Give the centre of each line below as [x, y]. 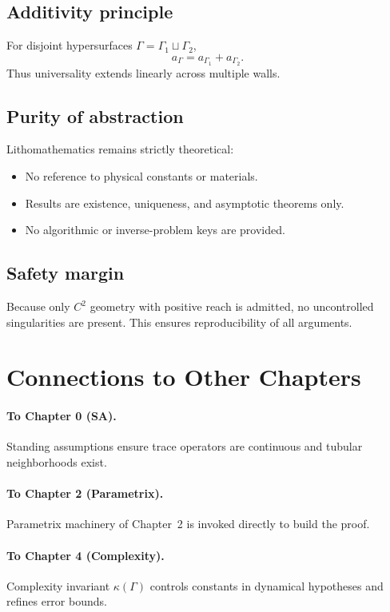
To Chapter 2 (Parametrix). [85, 493]
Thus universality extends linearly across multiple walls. [143, 72]
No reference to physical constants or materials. [141, 176]
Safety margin [66, 273]
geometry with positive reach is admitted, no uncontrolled [232, 306]
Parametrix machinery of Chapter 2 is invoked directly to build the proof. [188, 524]
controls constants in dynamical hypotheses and [267, 585]
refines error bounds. [57, 601]
